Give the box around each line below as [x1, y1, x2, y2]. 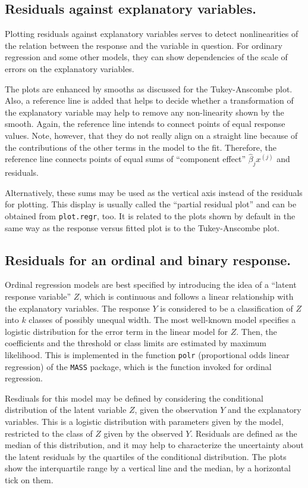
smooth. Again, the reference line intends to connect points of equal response [5, 117, 285, 130]
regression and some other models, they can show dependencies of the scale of [5, 51, 288, 63]
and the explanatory [228, 403, 301, 416]
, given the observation [134, 403, 218, 416]
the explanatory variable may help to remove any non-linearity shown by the [5, 105, 284, 118]
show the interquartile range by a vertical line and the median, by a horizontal [5, 462, 291, 474]
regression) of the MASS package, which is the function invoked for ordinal [5, 360, 272, 372]
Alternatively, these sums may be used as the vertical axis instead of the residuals [5, 186, 303, 198]
